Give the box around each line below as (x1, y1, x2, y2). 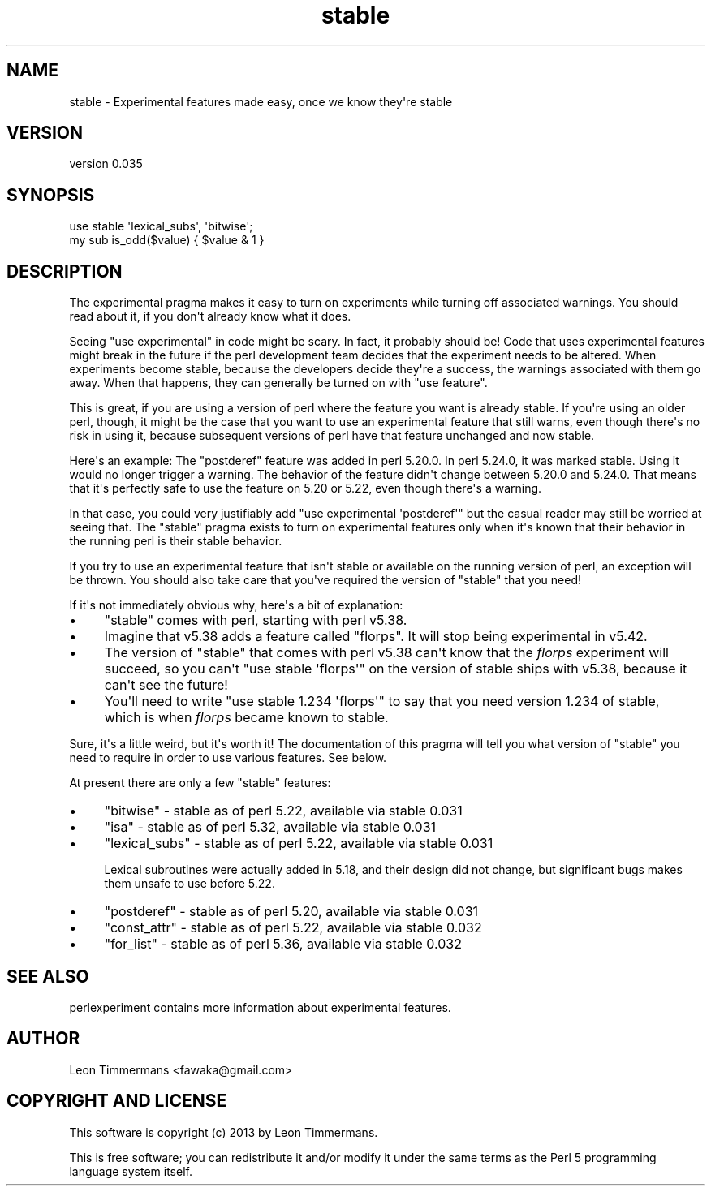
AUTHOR (6, 1028, 80, 1049)
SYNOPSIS (6, 184, 95, 205)
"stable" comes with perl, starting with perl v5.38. (104, 612, 407, 629)
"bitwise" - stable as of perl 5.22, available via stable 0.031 (104, 803, 463, 820)
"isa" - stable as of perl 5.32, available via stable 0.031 (104, 819, 437, 836)
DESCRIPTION (6, 260, 123, 282)
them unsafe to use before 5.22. (104, 876, 275, 891)
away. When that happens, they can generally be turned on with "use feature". (69, 376, 488, 390)
